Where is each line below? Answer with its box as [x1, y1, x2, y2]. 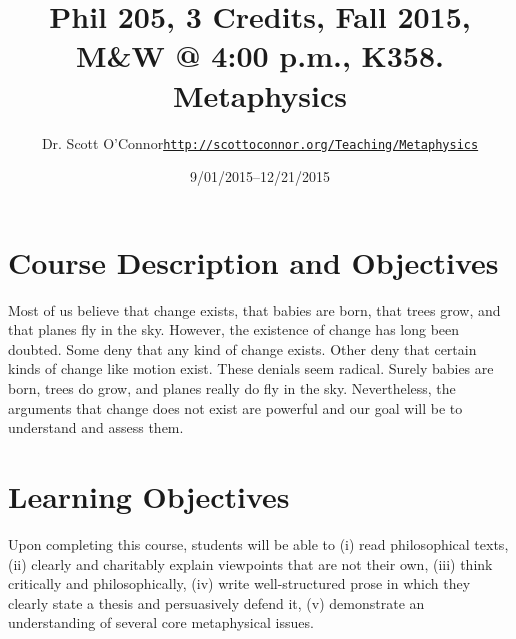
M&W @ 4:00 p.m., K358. [75, 35, 445, 76]
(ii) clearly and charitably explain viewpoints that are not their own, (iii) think [8, 553, 493, 574]
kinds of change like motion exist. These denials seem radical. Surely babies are [8, 358, 494, 379]
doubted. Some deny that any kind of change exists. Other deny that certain [8, 338, 477, 359]
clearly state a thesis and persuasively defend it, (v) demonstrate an [8, 592, 425, 613]
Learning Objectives [8, 476, 290, 517]
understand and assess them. [8, 417, 184, 438]
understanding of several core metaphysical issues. [8, 612, 314, 633]
